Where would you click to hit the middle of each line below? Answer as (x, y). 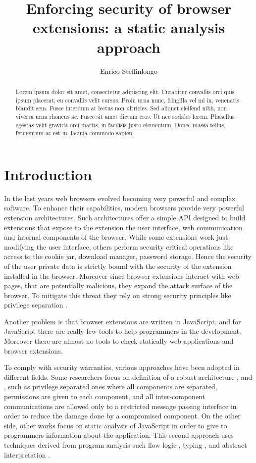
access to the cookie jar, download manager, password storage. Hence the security (128, 256)
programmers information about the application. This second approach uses (119, 435)
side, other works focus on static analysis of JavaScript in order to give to (116, 425)
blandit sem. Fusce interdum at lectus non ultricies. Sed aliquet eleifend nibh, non (121, 108)
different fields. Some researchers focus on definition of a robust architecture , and (128, 377)
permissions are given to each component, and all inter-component (104, 396)
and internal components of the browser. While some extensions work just (116, 237)
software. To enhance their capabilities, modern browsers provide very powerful (124, 208)
